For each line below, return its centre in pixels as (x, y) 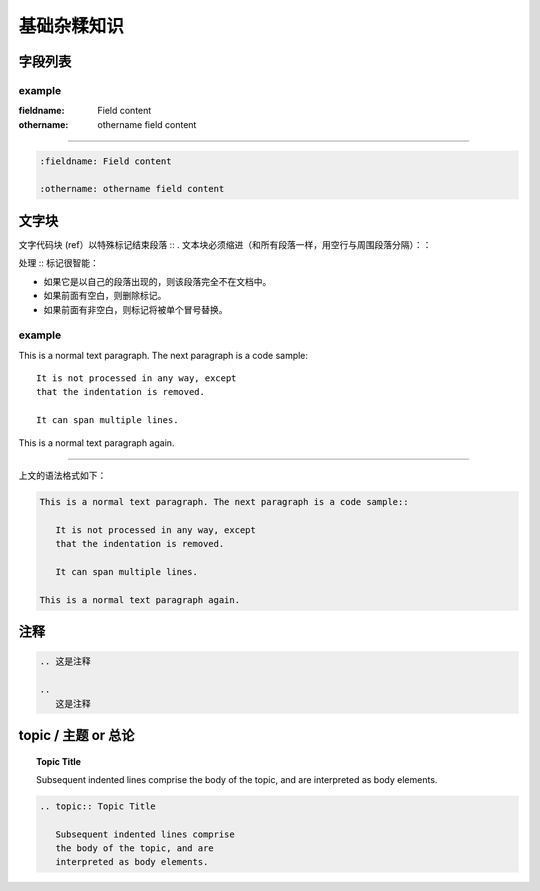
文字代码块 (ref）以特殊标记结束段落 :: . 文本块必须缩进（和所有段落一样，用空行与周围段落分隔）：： (225, 244)
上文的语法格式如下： (62, 476)
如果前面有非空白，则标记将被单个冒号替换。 (135, 309)
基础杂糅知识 (71, 26)
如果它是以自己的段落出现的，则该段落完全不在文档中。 (157, 281)
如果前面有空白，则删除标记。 (105, 296)
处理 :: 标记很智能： (58, 263)
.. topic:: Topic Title (98, 806)
